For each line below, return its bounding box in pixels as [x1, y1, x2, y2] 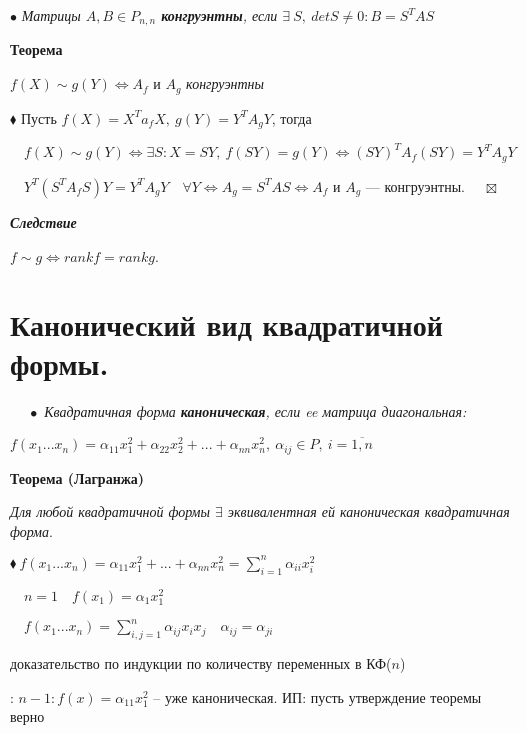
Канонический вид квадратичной [10, 304, 443, 345]
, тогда [271, 107, 312, 128]
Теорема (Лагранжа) [10, 467, 145, 488]
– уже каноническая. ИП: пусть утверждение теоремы [153, 686, 482, 707]
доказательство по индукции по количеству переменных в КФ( [10, 653, 392, 674]
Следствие [10, 211, 77, 232]
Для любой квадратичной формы [10, 501, 211, 522]
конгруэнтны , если [161, 5, 278, 25]
